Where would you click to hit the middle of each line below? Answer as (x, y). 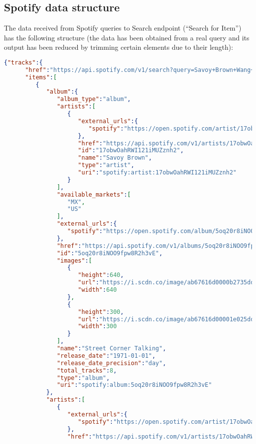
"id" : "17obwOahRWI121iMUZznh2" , (131, 151)
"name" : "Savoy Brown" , (115, 158)
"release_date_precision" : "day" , (112, 363)
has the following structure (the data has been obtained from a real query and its (127, 37)
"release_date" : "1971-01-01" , (106, 356)
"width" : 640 (97, 290)
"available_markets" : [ (94, 194)
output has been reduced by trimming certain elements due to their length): (119, 47)
